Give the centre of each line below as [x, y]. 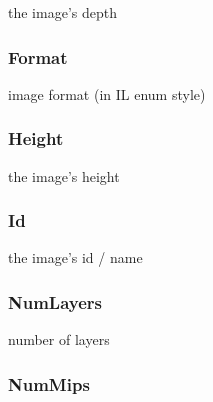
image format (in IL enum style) [107, 93]
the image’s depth [62, 12]
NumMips [49, 383]
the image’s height [64, 175]
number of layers [59, 339]
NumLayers [55, 301]
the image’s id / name [75, 257]
